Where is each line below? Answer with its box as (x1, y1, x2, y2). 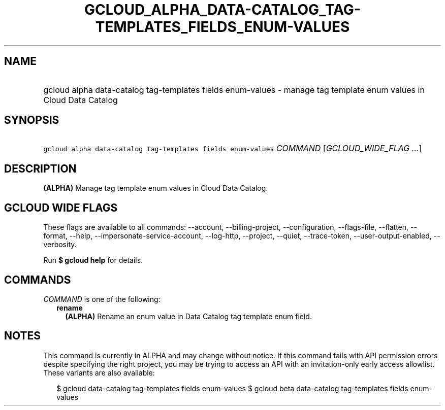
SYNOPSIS (4, 114, 59, 127)
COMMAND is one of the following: (43, 294, 161, 303)
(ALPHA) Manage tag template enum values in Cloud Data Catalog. (43, 184, 268, 193)
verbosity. (43, 240, 77, 249)
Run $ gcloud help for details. (43, 256, 143, 265)
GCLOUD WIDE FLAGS (4, 201, 118, 214)
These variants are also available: (43, 368, 155, 377)
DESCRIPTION (4, 162, 77, 175)
